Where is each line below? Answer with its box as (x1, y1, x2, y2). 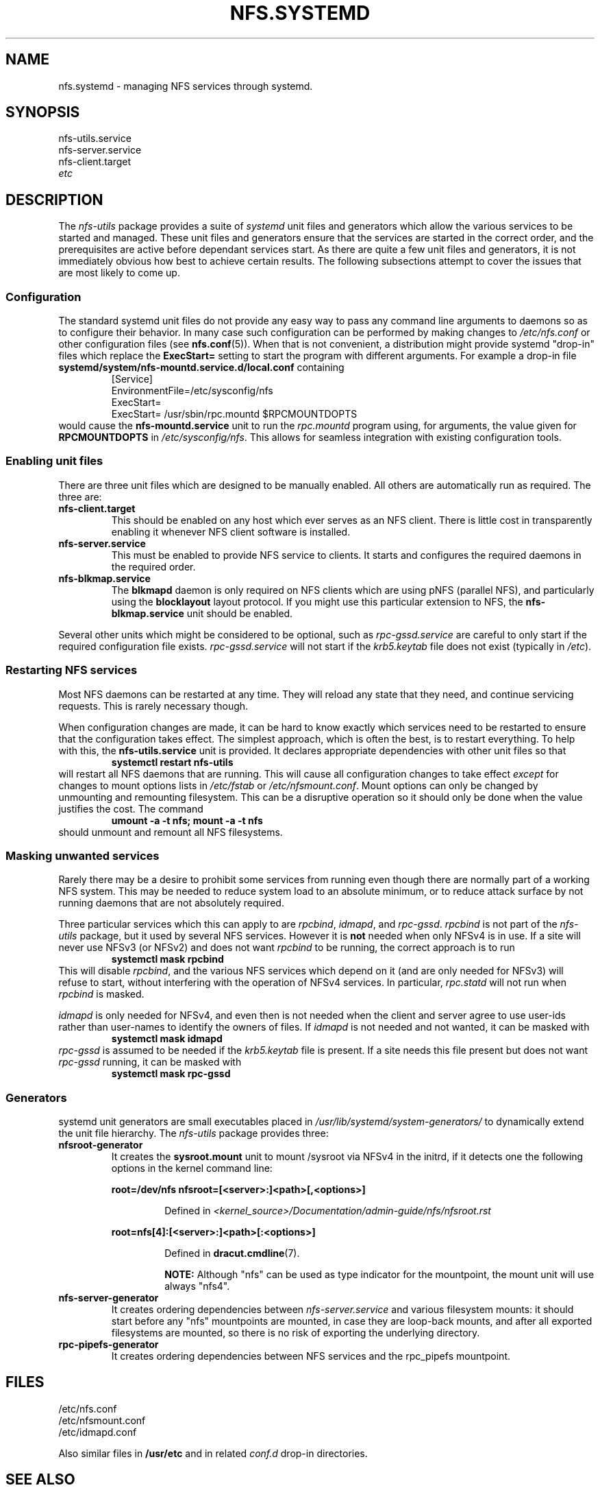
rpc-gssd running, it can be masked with (58, 1056, 242, 1068)
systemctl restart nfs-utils (111, 756, 234, 768)
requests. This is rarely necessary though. (58, 699, 249, 712)
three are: (58, 490, 102, 503)
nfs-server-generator (58, 1292, 159, 1304)
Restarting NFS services (5, 663, 138, 677)
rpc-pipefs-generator (58, 1338, 159, 1351)
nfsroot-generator (58, 1139, 143, 1151)
